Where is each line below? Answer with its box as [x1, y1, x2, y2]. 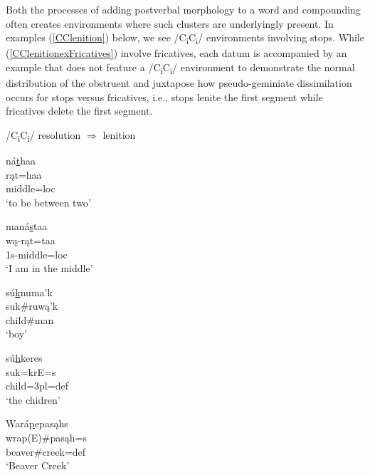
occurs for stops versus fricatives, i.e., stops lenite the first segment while [6, 89, 323, 104]
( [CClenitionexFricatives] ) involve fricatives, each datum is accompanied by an [6, 46, 347, 61]
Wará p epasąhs [6, 416, 68, 431]
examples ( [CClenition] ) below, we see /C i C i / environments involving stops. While [6, 30, 364, 46]
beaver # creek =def [6, 444, 86, 459]
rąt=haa [6, 167, 42, 182]
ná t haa [6, 152, 36, 167]
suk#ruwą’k [6, 298, 58, 313]
